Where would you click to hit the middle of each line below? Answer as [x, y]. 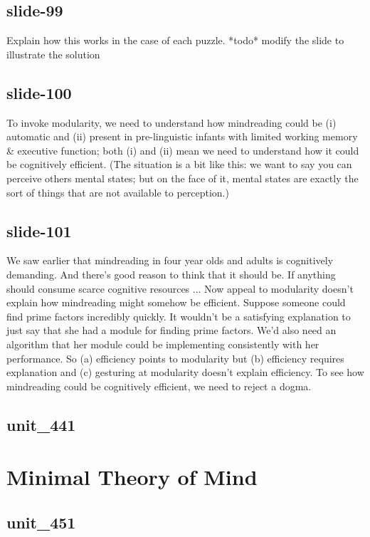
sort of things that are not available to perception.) [118, 192]
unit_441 [41, 424]
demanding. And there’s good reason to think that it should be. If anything [171, 274]
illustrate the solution [53, 54]
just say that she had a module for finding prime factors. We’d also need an [171, 330]
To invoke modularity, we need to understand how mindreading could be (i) [171, 122]
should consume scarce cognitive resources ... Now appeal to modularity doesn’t [180, 288]
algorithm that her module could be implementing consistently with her [163, 344]
